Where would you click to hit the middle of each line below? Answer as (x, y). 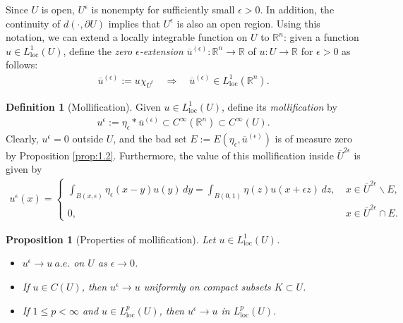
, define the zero (98, 50)
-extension (161, 50)
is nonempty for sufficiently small (163, 9)
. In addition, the (297, 9)
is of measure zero (314, 139)
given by (24, 169)
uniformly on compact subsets (207, 287)
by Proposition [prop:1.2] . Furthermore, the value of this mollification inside (170, 155)
